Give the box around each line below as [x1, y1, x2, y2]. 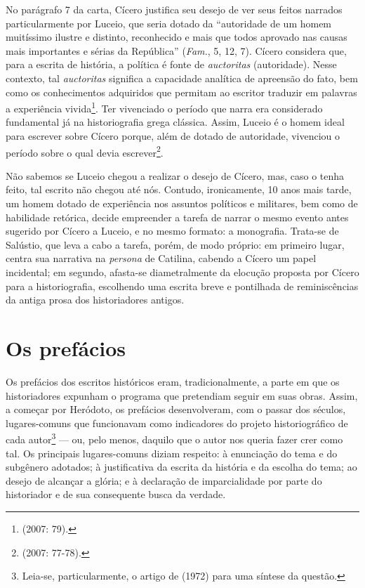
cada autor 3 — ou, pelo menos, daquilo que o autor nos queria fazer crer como [6, 430, 343, 446]
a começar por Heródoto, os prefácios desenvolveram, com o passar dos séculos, [6, 402, 346, 417]
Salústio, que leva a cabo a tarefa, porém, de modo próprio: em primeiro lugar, [6, 237, 345, 251]
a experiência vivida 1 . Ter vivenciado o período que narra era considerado [6, 99, 323, 115]
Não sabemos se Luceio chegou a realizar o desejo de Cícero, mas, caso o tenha [6, 168, 345, 183]
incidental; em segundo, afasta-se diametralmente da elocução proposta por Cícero [6, 265, 359, 279]
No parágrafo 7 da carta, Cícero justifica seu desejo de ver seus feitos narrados [6, 2, 343, 16]
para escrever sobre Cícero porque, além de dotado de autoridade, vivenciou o [6, 129, 340, 143]
